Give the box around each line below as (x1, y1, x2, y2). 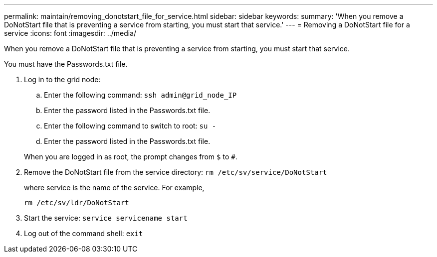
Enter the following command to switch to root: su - (44, 122, 217, 130)
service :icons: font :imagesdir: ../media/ (4, 29, 137, 37)
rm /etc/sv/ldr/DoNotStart (24, 199, 129, 207)
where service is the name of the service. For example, (24, 183, 205, 192)
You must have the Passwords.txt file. (4, 60, 128, 68)
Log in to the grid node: (24, 75, 101, 84)
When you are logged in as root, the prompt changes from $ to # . (24, 152, 237, 161)
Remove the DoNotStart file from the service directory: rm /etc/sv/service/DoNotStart (24, 168, 327, 176)
